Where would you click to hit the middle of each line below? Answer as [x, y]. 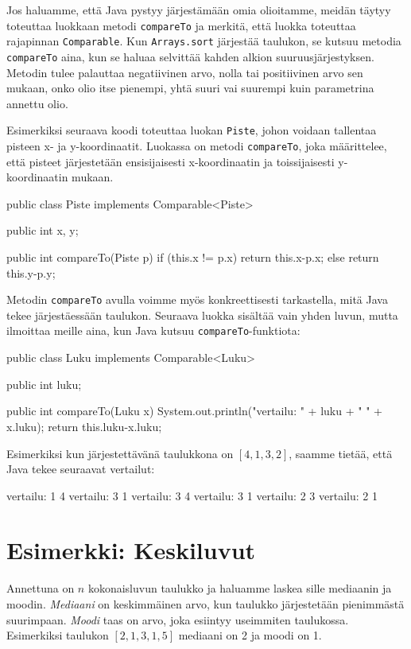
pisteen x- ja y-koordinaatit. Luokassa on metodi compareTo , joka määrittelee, [197, 146]
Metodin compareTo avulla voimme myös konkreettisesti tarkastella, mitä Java [197, 299]
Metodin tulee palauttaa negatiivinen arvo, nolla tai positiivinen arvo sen [185, 72]
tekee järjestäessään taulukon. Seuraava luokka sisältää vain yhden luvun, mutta [202, 315]
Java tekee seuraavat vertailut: [81, 469]
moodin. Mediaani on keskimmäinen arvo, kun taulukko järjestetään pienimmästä [205, 604]
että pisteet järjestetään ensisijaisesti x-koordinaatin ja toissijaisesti [171, 161]
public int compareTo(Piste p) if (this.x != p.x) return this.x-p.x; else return [193, 257]
